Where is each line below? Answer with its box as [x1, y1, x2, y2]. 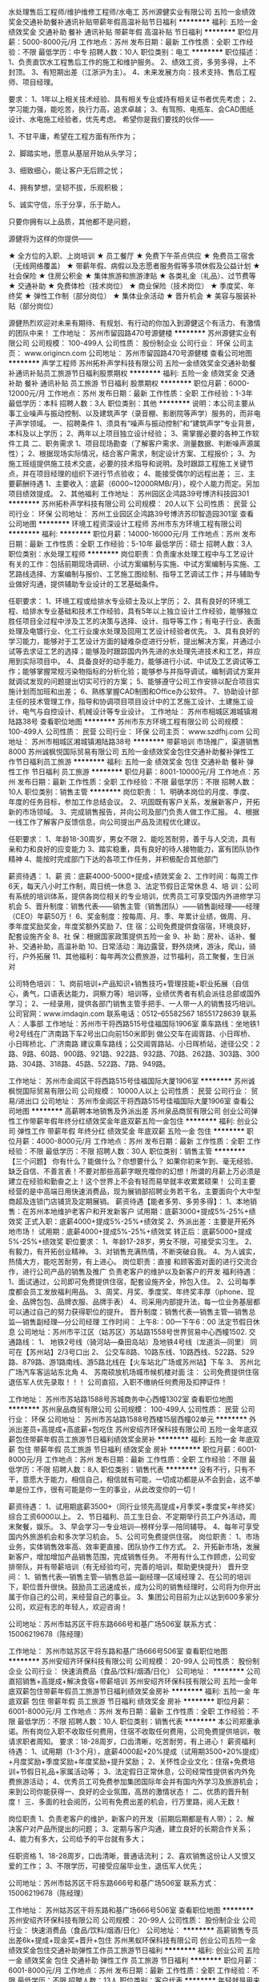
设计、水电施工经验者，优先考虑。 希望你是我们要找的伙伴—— [8, 115, 214, 124]
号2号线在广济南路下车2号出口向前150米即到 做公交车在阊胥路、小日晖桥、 [8, 1029, 255, 1038]
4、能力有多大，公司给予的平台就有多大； [8, 1834, 147, 1843]
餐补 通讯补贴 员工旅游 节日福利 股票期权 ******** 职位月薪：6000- [23, 378, 250, 388]
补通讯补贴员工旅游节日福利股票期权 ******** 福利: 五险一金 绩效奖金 [8, 369, 239, 377]
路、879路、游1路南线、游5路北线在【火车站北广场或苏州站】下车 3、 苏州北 [8, 1357, 261, 1367]
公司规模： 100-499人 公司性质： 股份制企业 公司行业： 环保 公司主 [30, 338, 254, 348]
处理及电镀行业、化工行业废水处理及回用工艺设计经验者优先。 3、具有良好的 [8, 626, 260, 636]
